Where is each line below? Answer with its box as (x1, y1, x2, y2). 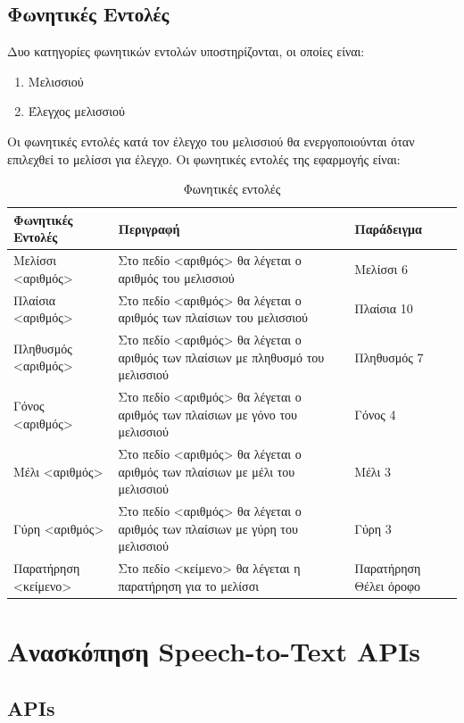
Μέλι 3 (354, 461, 391, 480)
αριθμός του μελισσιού (118, 268, 235, 287)
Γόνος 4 (354, 404, 396, 423)
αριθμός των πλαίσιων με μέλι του (118, 461, 295, 480)
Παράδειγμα (354, 219, 422, 237)
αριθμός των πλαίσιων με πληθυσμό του (118, 347, 325, 366)
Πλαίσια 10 (354, 299, 413, 318)
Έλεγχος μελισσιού (28, 102, 125, 120)
